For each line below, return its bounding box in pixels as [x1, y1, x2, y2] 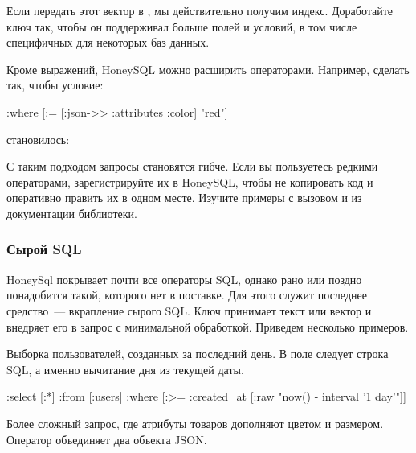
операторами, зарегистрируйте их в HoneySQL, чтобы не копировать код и [6, 173, 373, 190]
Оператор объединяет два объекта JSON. [6, 430, 207, 447]
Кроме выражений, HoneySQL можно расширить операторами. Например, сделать [6, 60, 410, 77]
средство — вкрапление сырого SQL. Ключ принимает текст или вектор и [6, 302, 372, 319]
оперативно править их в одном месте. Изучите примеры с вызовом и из [6, 189, 362, 206]
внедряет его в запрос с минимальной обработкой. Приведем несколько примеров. [6, 318, 409, 335]
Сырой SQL [6, 239, 82, 259]
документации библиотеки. [6, 204, 137, 221]
